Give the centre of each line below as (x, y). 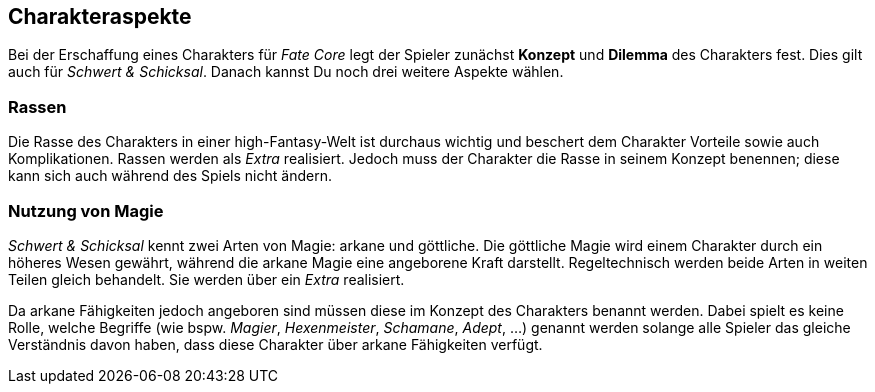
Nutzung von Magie (86, 210)
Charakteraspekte (100, 16)
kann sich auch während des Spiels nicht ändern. (170, 176)
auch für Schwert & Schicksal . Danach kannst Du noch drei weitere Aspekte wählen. (286, 72)
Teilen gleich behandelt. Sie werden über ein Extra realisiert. (206, 279)
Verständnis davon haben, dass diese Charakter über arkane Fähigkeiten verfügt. (275, 344)
